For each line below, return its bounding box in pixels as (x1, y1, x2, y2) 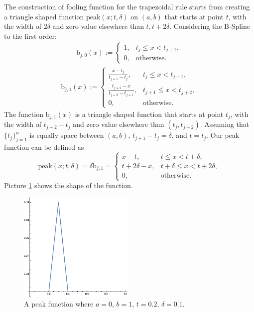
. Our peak (206, 130, 240, 140)
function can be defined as (4, 142, 84, 152)
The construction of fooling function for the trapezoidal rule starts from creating (4, 1, 250, 11)
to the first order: (4, 30, 57, 41)
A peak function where (24, 299, 94, 309)
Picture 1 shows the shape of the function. (4, 180, 133, 191)
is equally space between (29, 130, 104, 140)
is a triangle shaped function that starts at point (75, 108, 224, 119)
